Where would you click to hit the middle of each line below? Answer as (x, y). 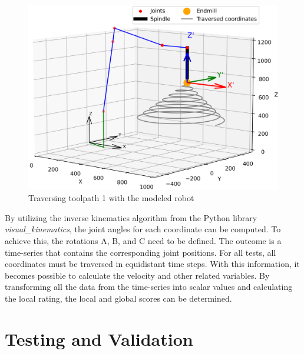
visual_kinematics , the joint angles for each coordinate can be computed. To (143, 229)
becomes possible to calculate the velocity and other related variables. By (137, 275)
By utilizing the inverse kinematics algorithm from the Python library (131, 217)
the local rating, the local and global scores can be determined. (118, 298)
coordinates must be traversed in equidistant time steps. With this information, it (152, 264)
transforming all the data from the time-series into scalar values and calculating (149, 287)
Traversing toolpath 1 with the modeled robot (111, 198)
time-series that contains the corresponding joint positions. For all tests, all (141, 252)
